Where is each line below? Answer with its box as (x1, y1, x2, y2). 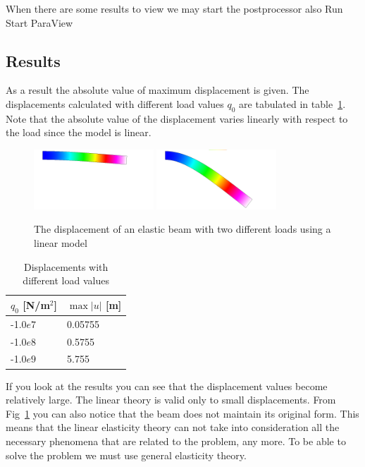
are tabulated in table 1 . (239, 96, 346, 111)
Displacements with (23, 259, 109, 274)
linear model (34, 235, 87, 250)
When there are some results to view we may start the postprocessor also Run (6, 1, 343, 16)
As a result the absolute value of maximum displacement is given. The (6, 83, 309, 97)
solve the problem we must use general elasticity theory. (6, 447, 247, 462)
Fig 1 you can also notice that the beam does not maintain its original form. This (6, 406, 359, 420)
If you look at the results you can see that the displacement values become (6, 378, 328, 393)
